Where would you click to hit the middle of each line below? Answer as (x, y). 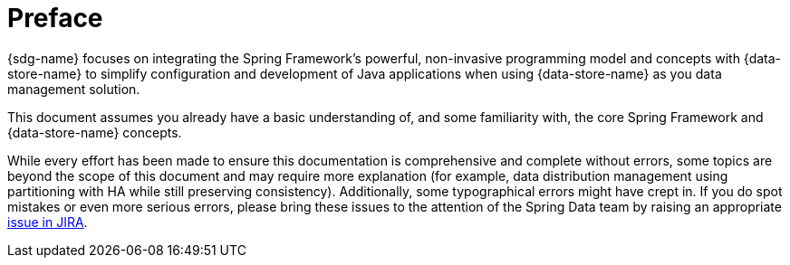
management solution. (74, 89)
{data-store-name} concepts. (95, 132)
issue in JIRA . (48, 222)
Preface (55, 18)
